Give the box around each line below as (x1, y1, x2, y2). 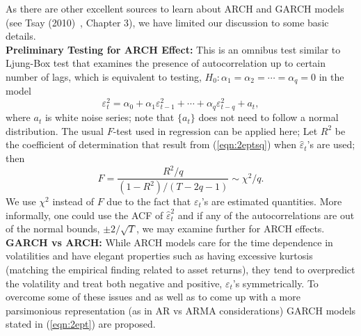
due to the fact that (106, 194, 191, 209)
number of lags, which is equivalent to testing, (6, 69, 202, 83)
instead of (52, 194, 94, 209)
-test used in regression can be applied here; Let (113, 123, 318, 138)
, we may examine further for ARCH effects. (136, 221, 325, 236)
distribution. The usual (6, 123, 104, 138)
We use (6, 194, 36, 209)
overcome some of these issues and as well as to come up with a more (6, 289, 300, 304)
